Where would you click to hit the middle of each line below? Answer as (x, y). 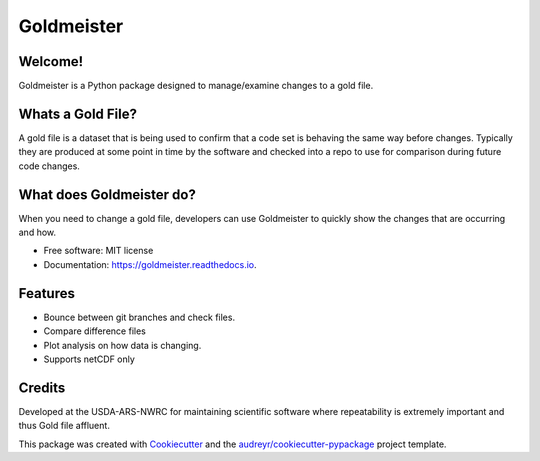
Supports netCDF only (89, 359)
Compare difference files (95, 331)
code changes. (49, 166)
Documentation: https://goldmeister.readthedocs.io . (150, 264)
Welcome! (51, 61)
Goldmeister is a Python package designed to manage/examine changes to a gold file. (196, 86)
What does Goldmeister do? (107, 194)
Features (46, 293)
